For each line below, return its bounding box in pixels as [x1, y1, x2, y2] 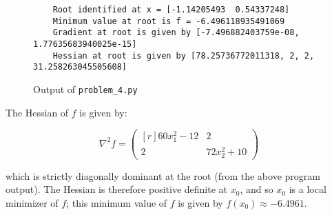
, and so [240, 182, 273, 196]
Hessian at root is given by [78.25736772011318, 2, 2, [52, 50, 315, 61]
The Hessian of [6, 105, 69, 119]
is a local [289, 182, 326, 196]
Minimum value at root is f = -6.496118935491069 [52, 16, 285, 26]
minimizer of [6, 195, 59, 209]
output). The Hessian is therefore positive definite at [6, 182, 227, 196]
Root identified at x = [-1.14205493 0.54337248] [52, 5, 290, 14]
